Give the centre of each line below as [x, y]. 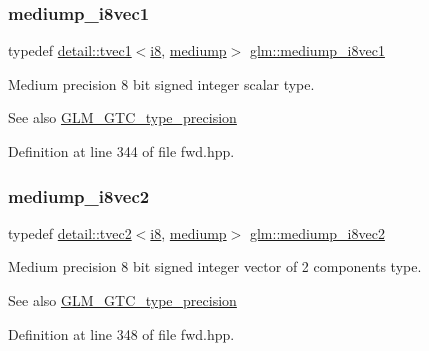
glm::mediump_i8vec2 [317, 232]
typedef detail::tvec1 [70, 50]
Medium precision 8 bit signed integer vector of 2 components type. [215, 266]
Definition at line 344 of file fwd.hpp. [121, 151]
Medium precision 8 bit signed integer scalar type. [161, 83]
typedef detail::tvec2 [70, 232]
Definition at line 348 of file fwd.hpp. [121, 333]
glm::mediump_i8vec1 [317, 50]
